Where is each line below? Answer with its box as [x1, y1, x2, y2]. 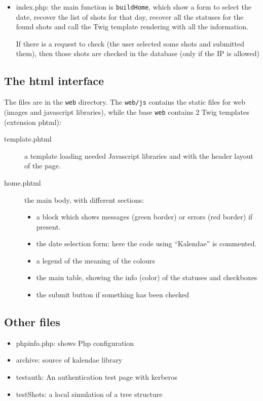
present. [36, 221, 61, 232]
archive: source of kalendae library [16, 354, 123, 365]
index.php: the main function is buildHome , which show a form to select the [16, 2, 251, 12]
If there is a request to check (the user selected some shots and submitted [16, 38, 244, 49]
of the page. [24, 160, 61, 171]
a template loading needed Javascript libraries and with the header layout [24, 150, 254, 161]
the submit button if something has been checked [36, 289, 190, 300]
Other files [4, 314, 60, 330]
